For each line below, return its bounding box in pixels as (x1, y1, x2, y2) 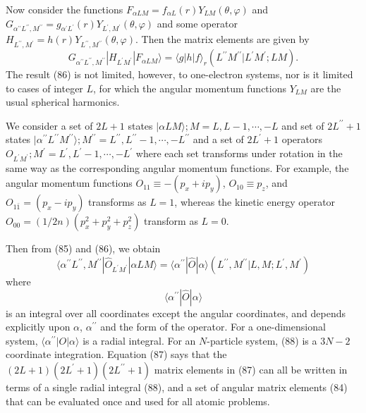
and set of (281, 118, 324, 132)
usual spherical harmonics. (6, 94, 120, 109)
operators (281, 132, 322, 147)
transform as (144, 214, 198, 228)
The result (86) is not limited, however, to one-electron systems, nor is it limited (6, 67, 353, 82)
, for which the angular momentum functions (93, 80, 286, 95)
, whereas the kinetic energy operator (174, 195, 336, 209)
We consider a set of (6, 118, 93, 132)
